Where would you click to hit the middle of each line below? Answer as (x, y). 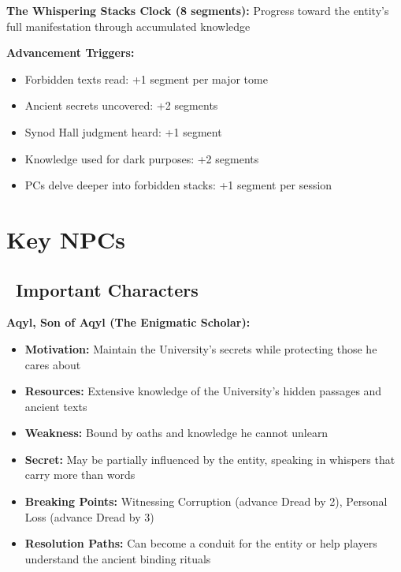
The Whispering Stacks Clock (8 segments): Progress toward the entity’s (198, 10)
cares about (53, 364)
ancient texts (56, 406)
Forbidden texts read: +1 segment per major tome (146, 79)
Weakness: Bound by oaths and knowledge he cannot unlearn (176, 433)
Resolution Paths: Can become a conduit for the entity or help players (201, 543)
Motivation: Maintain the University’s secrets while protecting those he (201, 348)
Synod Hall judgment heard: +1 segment (123, 131)
